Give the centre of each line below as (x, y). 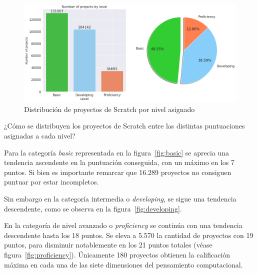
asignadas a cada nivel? (40, 136)
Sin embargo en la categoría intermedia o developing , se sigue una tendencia (120, 199)
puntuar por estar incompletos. (51, 182)
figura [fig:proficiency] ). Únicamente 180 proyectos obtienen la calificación (117, 254)
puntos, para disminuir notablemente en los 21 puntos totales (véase (108, 245)
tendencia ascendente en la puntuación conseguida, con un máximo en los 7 (119, 162)
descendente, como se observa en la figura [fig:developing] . (93, 208)
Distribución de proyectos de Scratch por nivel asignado (109, 109)
